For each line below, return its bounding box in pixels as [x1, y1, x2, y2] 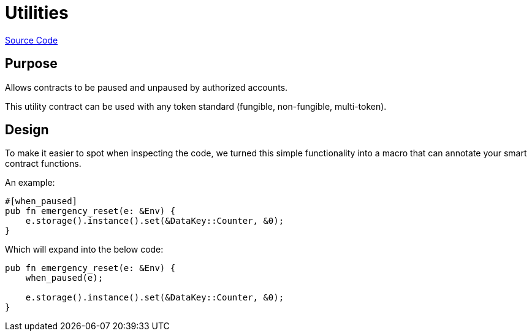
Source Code [5, 34, 58, 45]
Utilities [5, 2, 69, 23]
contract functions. [5, 158, 82, 169]
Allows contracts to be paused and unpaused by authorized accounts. [5, 82, 288, 93]
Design [5, 122, 49, 138]
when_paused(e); [25, 273, 104, 283]
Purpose [5, 56, 58, 72]
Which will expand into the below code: [5, 244, 164, 255]
